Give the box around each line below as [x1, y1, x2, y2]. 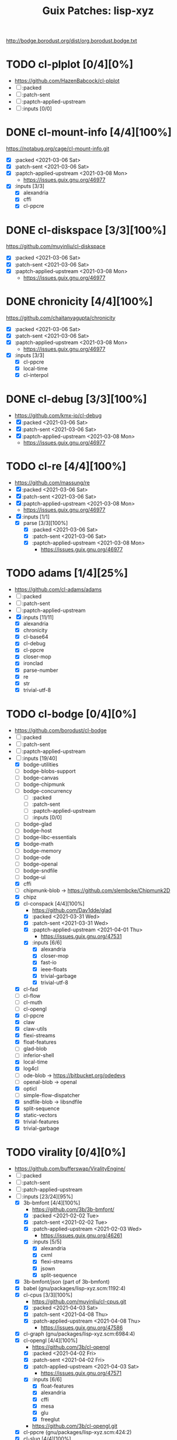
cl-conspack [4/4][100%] [23, 900, 85, 907]
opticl [23, 1085, 37, 1092]
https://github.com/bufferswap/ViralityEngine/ [14, 1165, 126, 1172]
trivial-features [23, 1118, 60, 1125]
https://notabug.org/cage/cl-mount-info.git [6, 145, 110, 152]
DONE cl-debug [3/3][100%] [6, 392, 147, 406]
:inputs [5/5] [32, 1238, 62, 1246]
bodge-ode [23, 853, 51, 861]
